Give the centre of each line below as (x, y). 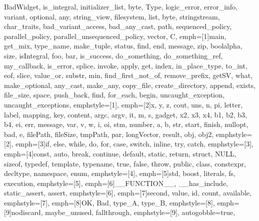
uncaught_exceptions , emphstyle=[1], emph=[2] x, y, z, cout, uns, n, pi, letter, (123, 104)
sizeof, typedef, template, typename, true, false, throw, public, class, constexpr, (125, 163)
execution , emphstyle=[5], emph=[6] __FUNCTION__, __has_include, (116, 183)
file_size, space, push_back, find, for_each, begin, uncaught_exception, (114, 95)
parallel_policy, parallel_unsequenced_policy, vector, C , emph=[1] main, (115, 36)
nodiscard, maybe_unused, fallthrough (70, 212)
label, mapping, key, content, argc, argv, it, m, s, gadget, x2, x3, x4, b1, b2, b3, (125, 114)
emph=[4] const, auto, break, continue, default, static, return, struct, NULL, (120, 153)
